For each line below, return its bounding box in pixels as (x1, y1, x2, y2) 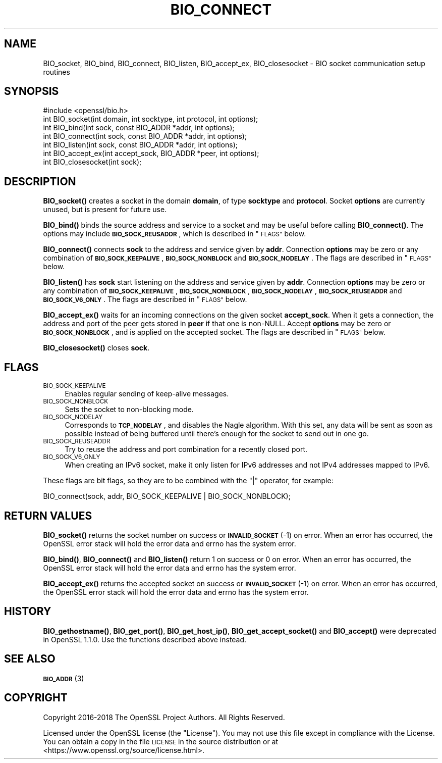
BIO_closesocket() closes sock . (43, 343, 150, 352)
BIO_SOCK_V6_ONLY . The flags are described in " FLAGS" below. (43, 295, 247, 304)
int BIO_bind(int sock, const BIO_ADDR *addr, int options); (43, 123, 235, 132)
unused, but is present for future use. (43, 205, 167, 214)
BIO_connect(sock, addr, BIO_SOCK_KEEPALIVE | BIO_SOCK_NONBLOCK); (43, 492, 291, 501)
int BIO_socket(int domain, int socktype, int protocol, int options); (43, 115, 258, 124)
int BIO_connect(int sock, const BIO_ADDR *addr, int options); (43, 132, 247, 141)
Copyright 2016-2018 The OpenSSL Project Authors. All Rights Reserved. (43, 713, 285, 722)
